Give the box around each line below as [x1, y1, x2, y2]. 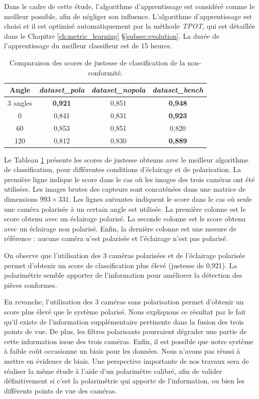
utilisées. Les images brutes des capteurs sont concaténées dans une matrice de [4, 184, 246, 194]
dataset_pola [39, 85, 85, 95]
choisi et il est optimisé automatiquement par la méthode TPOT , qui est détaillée [4, 21, 255, 31]
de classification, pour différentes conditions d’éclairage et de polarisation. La [4, 164, 241, 175]
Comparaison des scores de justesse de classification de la [10, 57, 185, 67]
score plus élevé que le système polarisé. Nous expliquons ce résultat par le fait [4, 306, 246, 316]
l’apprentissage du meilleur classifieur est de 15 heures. [4, 40, 172, 51]
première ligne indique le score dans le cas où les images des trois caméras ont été [4, 174, 255, 184]
